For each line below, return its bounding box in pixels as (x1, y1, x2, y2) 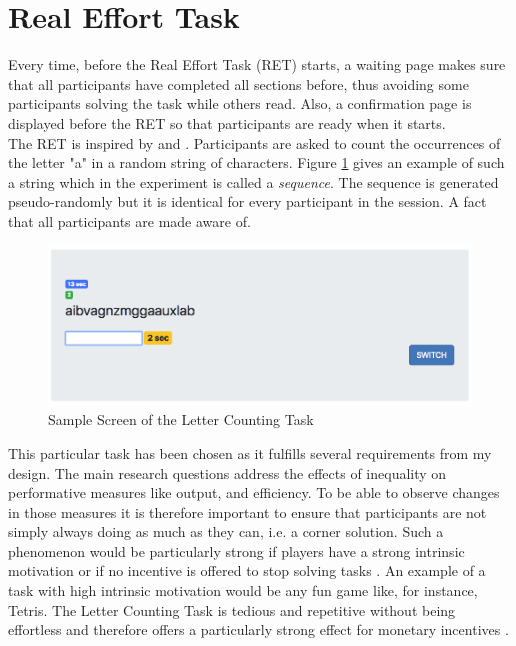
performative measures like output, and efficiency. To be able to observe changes (8, 482, 500, 503)
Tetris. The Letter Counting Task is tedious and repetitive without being (8, 599, 456, 620)
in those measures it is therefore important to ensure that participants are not (8, 501, 487, 522)
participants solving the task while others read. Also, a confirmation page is (8, 93, 472, 114)
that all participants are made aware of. (8, 210, 251, 231)
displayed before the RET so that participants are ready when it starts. (8, 112, 446, 133)
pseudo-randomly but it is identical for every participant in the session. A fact (8, 191, 487, 212)
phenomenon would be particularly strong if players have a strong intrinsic (8, 540, 465, 561)
